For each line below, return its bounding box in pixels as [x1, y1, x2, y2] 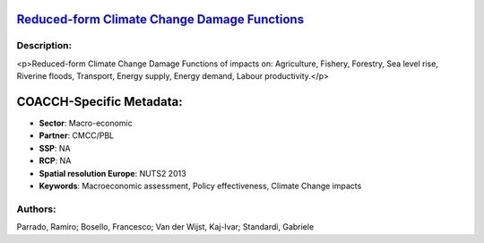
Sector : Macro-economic [39, 117, 134, 129]
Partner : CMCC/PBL [39, 130, 115, 141]
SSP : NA [39, 143, 71, 153]
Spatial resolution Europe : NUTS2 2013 [39, 168, 187, 178]
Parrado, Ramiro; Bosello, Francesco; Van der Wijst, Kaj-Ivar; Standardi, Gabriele [16, 221, 315, 232]
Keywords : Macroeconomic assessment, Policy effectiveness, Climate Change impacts [39, 180, 362, 192]
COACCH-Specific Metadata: [16, 94, 183, 109]
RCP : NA [39, 155, 72, 166]
